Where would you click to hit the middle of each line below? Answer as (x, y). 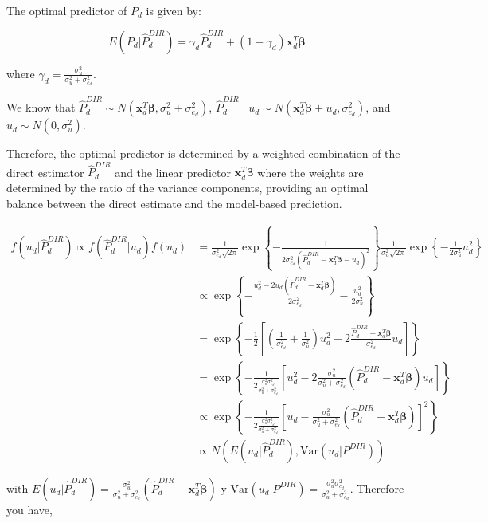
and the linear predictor (173, 172)
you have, (29, 509)
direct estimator (45, 172)
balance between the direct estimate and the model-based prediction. (174, 203)
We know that (41, 107)
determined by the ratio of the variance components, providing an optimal (187, 188)
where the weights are (310, 172)
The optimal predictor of (67, 10)
